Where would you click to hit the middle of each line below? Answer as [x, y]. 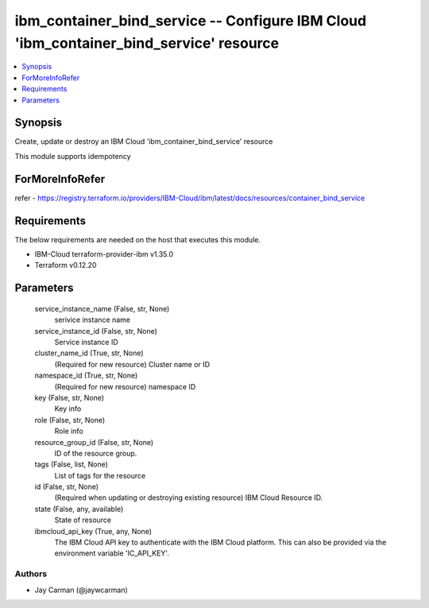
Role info [69, 431]
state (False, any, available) [79, 509]
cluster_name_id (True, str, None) [89, 353]
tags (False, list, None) [71, 464]
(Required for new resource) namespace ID [125, 386]
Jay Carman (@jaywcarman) [81, 590]
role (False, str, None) [70, 420]
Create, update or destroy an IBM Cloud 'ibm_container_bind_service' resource [144, 141]
